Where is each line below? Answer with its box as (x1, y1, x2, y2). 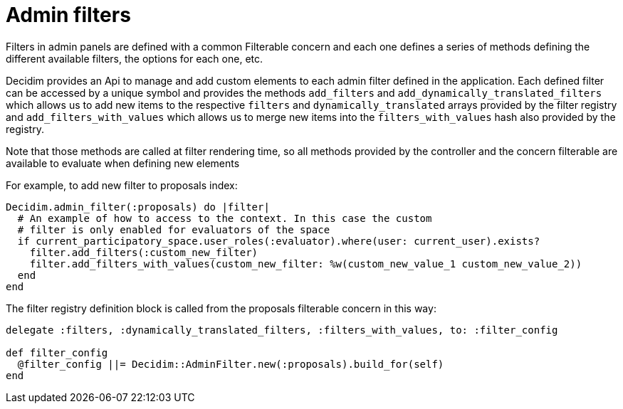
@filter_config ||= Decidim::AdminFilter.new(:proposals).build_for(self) (17, 358, 444, 370)
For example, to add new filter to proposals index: (6, 179, 238, 191)
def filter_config (6, 346, 108, 358)
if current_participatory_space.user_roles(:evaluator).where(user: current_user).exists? (17, 235, 540, 247)
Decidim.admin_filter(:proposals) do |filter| (6, 201, 270, 213)
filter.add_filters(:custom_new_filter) (29, 246, 258, 258)
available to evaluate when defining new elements (6, 156, 240, 169)
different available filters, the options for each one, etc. (6, 52, 263, 65)
